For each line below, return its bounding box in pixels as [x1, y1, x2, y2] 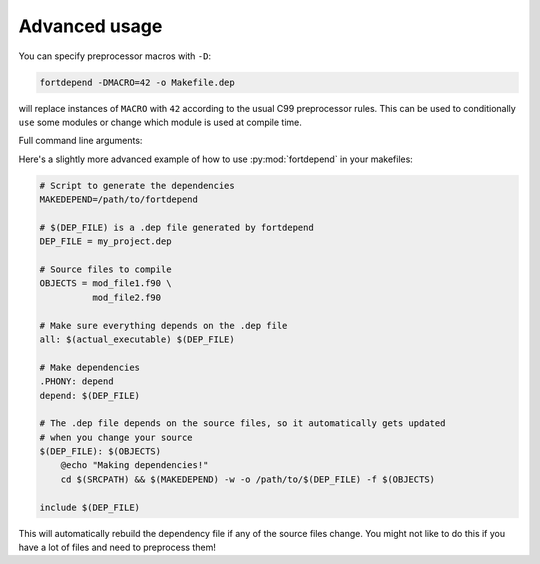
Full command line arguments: [18, 135, 143, 147]
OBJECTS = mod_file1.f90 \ [39, 278, 172, 289]
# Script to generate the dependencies [39, 180, 235, 191]
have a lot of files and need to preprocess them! [18, 541, 217, 554]
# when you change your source [39, 431, 194, 443]
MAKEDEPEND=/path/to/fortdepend [39, 194, 199, 205]
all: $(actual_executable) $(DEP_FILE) [39, 333, 235, 345]
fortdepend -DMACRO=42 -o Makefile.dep [39, 76, 235, 88]
